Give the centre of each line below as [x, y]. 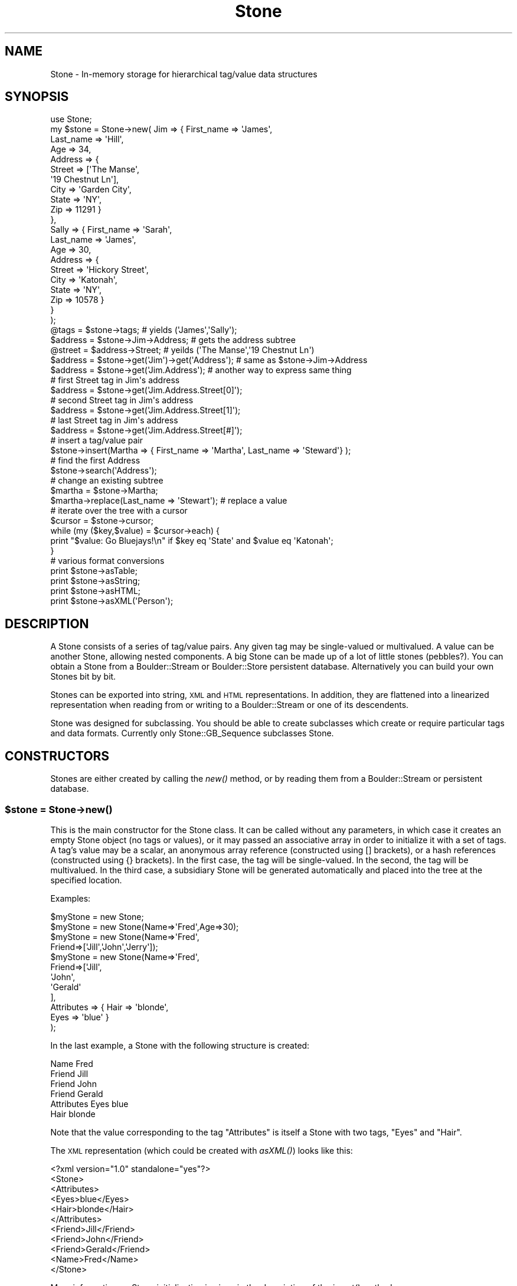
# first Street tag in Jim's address [115, 380]
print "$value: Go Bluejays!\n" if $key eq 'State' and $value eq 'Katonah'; [192, 541]
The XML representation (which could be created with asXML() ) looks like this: [202, 1150]
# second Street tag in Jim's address [122, 400]
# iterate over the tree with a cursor [119, 511]
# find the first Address [95, 461]
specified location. [86, 880]
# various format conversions [107, 561]
